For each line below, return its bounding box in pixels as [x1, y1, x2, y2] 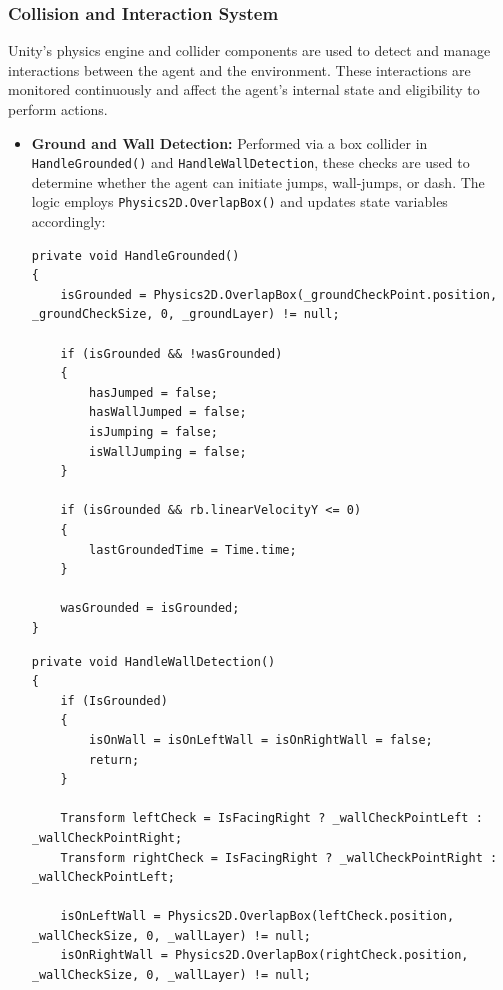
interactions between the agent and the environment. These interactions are [8, 59, 471, 80]
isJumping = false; [89, 425, 218, 440]
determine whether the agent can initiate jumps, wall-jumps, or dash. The [31, 171, 485, 192]
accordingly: [31, 211, 106, 232]
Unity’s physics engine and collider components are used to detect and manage [8, 40, 491, 61]
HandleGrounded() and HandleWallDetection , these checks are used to [31, 152, 470, 173]
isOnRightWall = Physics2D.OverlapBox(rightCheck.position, [60, 948, 469, 963]
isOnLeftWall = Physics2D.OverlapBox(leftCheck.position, [60, 909, 455, 924]
